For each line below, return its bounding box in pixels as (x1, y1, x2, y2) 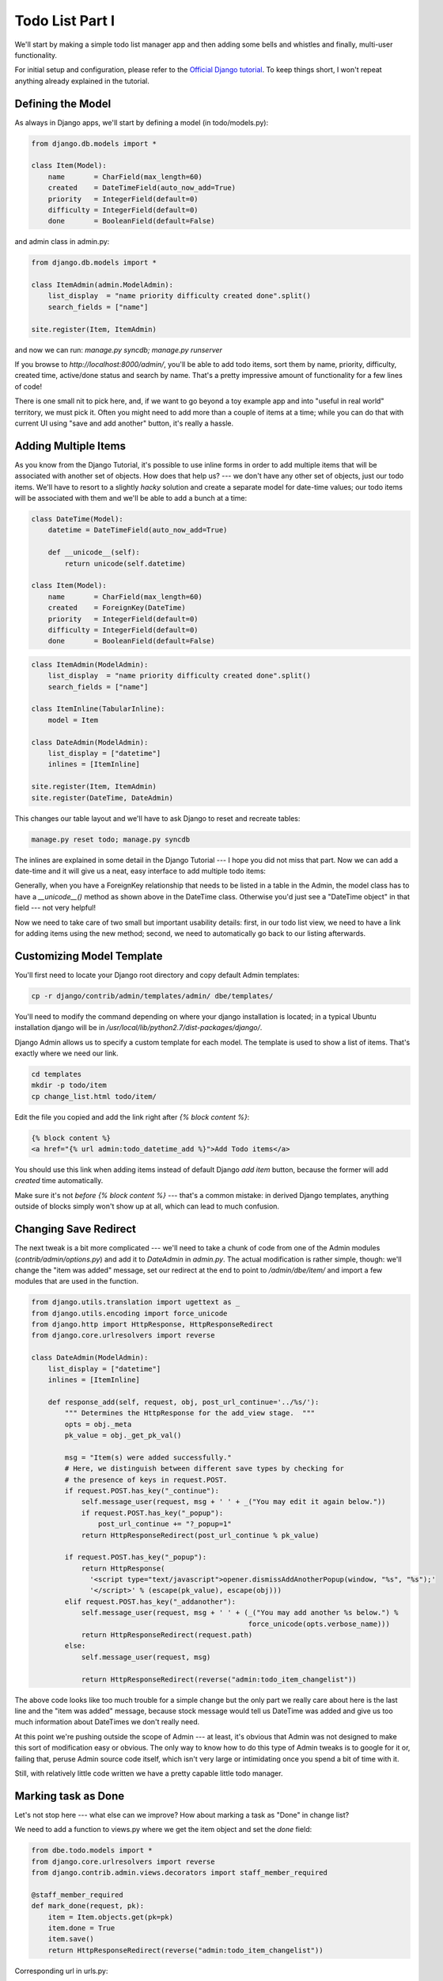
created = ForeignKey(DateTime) (47, 603, 186, 613)
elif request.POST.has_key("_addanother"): (64, 1597, 237, 1606)
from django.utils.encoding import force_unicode (31, 1308, 228, 1318)
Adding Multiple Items (14, 439, 127, 452)
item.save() (47, 1934, 95, 1944)
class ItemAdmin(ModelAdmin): (31, 660, 149, 669)
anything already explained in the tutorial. (14, 76, 150, 86)
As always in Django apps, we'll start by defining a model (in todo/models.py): (14, 117, 269, 127)
